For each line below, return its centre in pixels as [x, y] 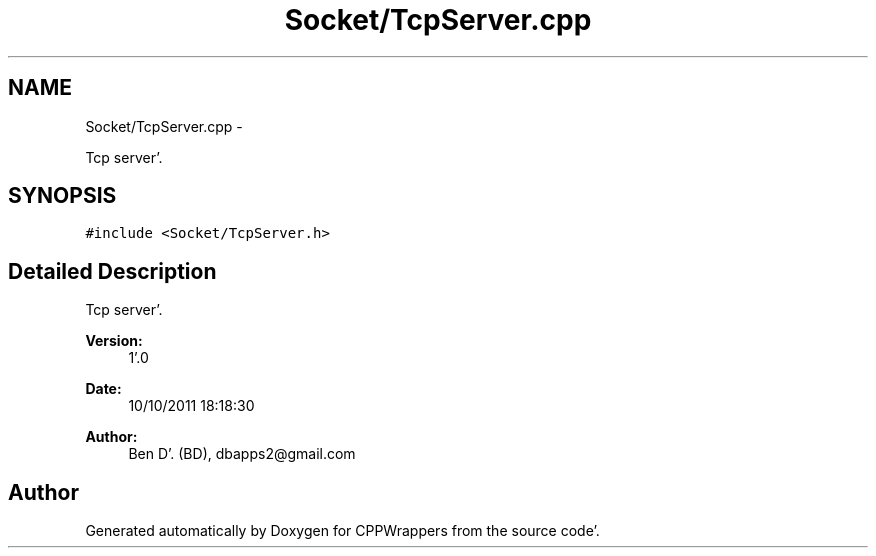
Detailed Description [112, 271]
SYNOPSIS [62, 196]
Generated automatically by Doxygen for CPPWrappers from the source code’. [342, 531]
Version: [114, 341]
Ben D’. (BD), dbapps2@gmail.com [242, 454]
